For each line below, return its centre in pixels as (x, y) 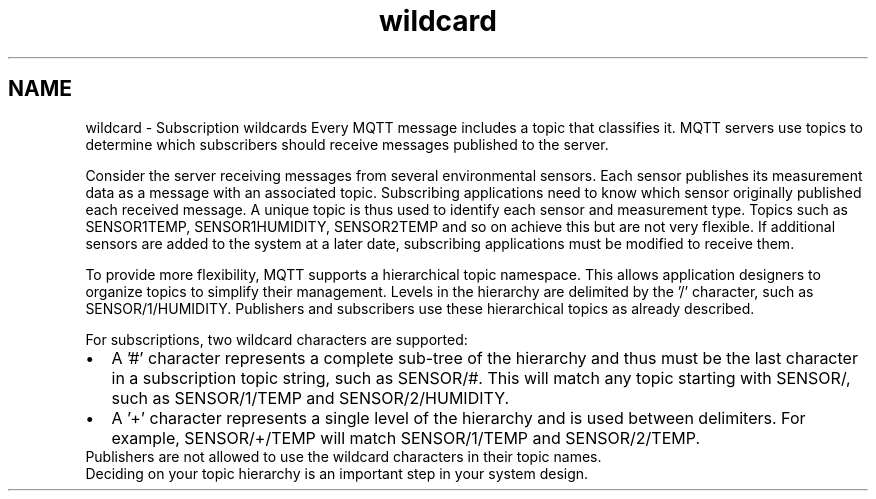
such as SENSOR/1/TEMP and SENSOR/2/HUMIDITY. (310, 397)
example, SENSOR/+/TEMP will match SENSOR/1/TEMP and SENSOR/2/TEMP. (406, 437)
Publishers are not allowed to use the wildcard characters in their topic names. (343, 456)
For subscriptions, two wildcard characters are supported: (276, 339)
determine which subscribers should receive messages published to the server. (347, 144)
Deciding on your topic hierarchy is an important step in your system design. (337, 473)
